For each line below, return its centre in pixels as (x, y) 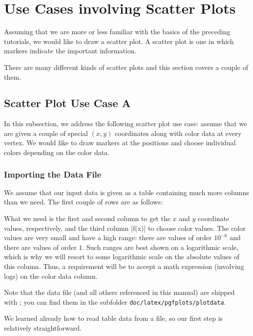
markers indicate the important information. (70, 51)
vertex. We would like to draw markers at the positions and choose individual (120, 143)
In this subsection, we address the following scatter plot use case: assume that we (126, 123)
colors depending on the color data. (57, 152)
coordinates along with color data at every (178, 133)
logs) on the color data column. (51, 276)
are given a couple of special (46, 133)
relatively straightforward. (43, 328)
